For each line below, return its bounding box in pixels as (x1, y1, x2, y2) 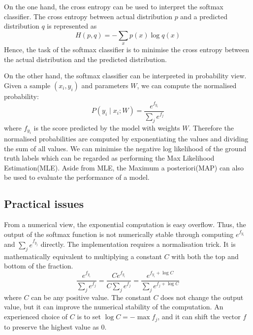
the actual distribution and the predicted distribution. (4, 54, 167, 64)
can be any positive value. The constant (31, 292, 151, 302)
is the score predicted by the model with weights (33, 122, 180, 133)
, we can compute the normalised (137, 80, 237, 90)
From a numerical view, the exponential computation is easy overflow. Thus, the (4, 219, 246, 230)
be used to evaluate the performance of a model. (4, 172, 150, 182)
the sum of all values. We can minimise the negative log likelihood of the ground (4, 143, 247, 153)
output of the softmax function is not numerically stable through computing (4, 229, 234, 239)
